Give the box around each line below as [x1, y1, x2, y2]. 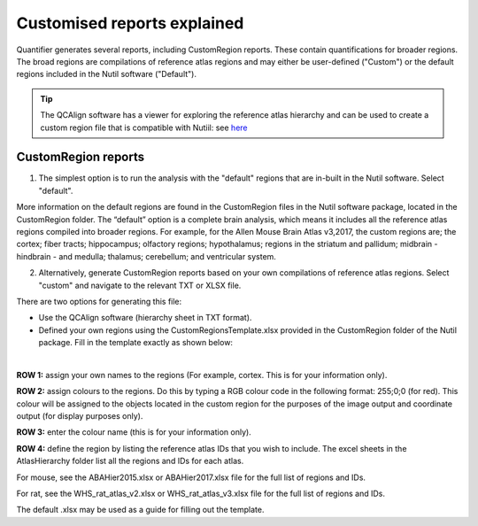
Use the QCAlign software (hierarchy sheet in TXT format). [38, 313, 252, 323]
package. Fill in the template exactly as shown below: [38, 337, 234, 348]
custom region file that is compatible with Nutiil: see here [40, 122, 248, 133]
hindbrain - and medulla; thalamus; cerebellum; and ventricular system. [16, 251, 276, 261]
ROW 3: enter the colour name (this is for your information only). [16, 427, 251, 437]
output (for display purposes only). [16, 411, 143, 422]
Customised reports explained [16, 13, 244, 33]
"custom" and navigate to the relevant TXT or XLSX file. [38, 280, 242, 290]
